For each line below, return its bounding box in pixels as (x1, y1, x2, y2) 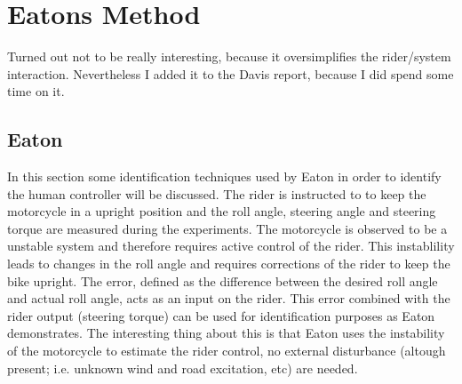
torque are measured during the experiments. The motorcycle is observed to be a (7, 219, 448, 237)
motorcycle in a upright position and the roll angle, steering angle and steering (7, 202, 436, 220)
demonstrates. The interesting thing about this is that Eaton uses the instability (7, 324, 445, 342)
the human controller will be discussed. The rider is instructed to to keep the (7, 184, 426, 203)
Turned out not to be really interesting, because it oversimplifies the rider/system (7, 47, 451, 66)
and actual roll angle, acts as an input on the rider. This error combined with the (7, 289, 450, 308)
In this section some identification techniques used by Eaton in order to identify (7, 167, 442, 186)
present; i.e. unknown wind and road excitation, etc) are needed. (7, 358, 358, 377)
